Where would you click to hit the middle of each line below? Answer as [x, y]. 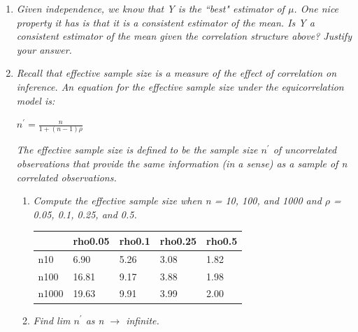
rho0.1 [135, 240]
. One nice [316, 8]
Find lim [52, 320]
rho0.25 [178, 240]
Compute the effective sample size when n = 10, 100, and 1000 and [177, 201]
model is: [36, 100]
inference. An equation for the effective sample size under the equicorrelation [180, 86]
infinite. [143, 320]
